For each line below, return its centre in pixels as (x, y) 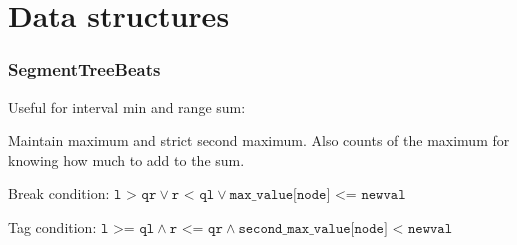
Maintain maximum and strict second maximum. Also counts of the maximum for (259, 140)
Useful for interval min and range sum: (127, 106)
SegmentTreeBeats (84, 69)
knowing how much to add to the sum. (126, 159)
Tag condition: (52, 226)
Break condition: (59, 193)
